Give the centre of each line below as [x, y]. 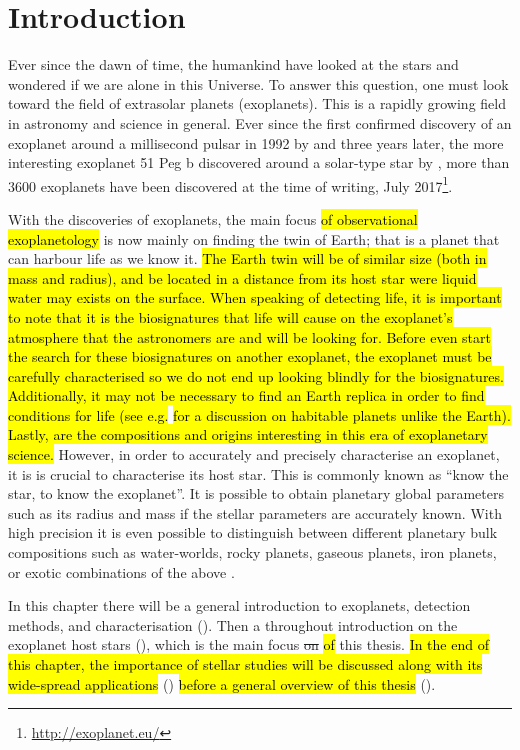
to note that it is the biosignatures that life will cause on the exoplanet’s [230, 316]
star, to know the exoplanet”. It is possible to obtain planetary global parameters [256, 493]
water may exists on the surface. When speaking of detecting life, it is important [255, 297]
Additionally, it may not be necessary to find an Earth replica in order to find [246, 395]
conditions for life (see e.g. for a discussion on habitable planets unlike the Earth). [259, 414]
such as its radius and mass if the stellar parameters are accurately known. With [255, 512]
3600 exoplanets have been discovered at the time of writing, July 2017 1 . [230, 184]
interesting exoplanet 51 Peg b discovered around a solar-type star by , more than [259, 162]
